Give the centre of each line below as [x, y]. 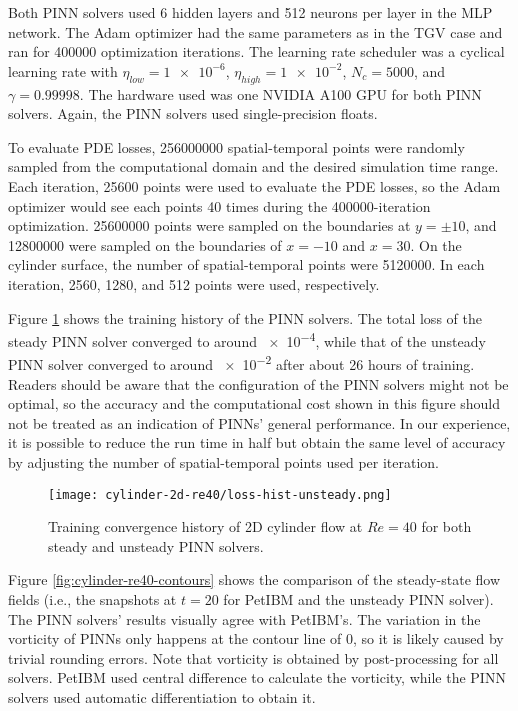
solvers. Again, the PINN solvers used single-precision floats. [193, 113]
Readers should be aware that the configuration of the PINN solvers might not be [258, 383]
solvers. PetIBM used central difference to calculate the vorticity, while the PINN [257, 677]
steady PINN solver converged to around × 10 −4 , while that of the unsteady [247, 339]
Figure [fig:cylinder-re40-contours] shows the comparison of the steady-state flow [254, 579]
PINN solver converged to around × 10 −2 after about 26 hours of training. [241, 363]
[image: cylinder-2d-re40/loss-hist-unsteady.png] [220, 494]
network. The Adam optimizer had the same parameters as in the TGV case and [255, 31]
